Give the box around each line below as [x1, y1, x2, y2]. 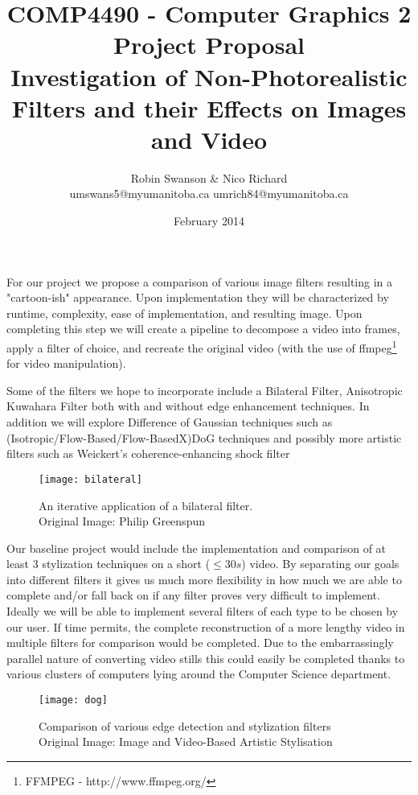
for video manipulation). [6, 355, 126, 372]
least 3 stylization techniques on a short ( [6, 555, 211, 572]
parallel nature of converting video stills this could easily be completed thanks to [6, 649, 405, 666]
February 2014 [174, 212, 244, 229]
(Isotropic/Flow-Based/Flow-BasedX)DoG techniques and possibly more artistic [6, 429, 402, 446]
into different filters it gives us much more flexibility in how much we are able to [6, 571, 402, 587]
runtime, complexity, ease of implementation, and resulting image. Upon [6, 304, 363, 321]
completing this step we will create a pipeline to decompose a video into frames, [6, 320, 400, 337]
